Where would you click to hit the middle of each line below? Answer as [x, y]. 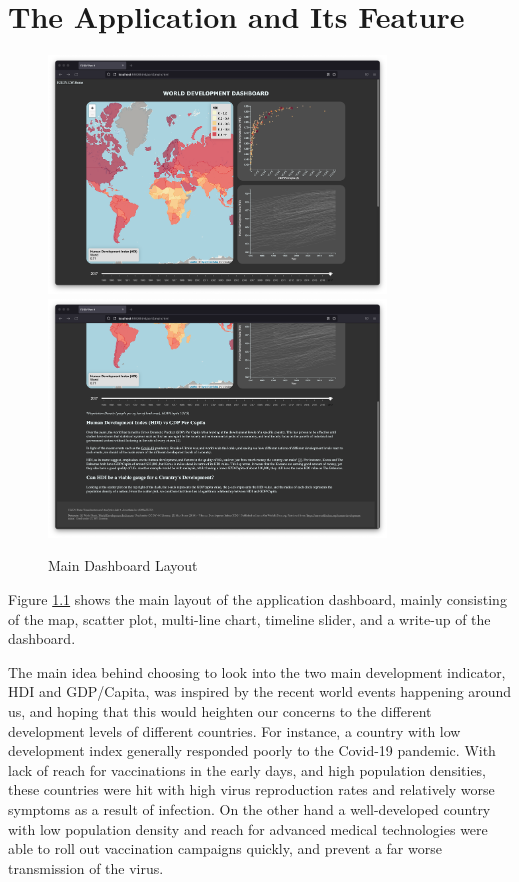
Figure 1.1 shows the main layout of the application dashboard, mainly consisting [257, 599]
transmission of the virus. [86, 867]
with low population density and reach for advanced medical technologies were [248, 828]
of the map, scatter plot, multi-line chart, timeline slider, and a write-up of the [249, 618]
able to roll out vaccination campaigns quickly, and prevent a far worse [225, 848]
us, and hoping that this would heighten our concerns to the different [220, 710]
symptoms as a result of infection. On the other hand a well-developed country [249, 808]
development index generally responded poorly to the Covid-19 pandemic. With [252, 750]
